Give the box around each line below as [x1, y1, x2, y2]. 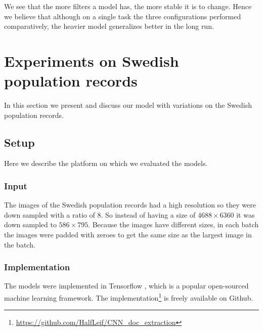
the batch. [4, 239, 35, 250]
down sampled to [4, 219, 57, 230]
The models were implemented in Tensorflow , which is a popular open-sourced [4, 280, 249, 291]
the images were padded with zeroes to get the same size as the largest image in [4, 229, 252, 240]
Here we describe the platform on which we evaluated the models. [4, 158, 208, 169]
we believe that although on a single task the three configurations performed [4, 11, 241, 21]
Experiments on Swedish [4, 50, 179, 71]
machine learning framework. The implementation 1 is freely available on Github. [4, 291, 253, 303]
